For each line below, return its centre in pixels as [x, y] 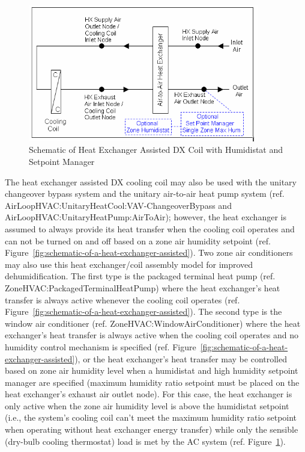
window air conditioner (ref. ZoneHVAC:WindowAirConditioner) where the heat [153, 323]
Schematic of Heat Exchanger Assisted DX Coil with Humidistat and [156, 150]
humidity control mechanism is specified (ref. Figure [101, 346]
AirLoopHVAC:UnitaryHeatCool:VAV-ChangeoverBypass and [118, 205]
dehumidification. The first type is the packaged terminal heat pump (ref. [140, 276]
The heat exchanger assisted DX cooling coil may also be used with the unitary [151, 181]
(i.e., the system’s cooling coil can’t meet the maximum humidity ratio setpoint [151, 417]
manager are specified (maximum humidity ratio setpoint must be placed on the [152, 382]
